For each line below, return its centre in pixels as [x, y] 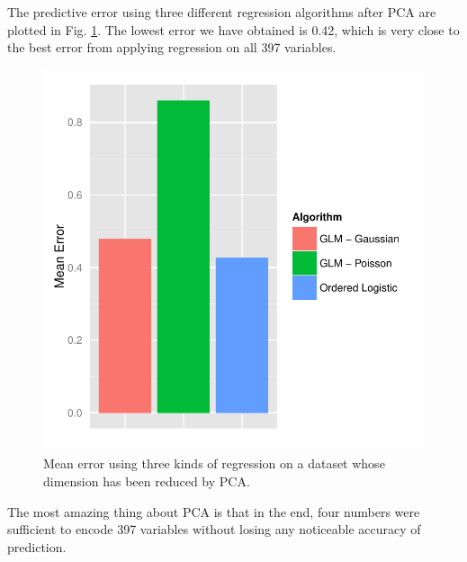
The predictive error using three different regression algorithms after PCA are [222, 12]
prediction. [37, 546]
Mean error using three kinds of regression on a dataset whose [214, 463]
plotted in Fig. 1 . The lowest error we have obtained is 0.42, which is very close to [233, 29]
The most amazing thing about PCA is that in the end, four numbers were [214, 511]
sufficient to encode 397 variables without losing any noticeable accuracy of [214, 529]
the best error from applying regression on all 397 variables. [172, 47]
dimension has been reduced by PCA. [147, 480]
